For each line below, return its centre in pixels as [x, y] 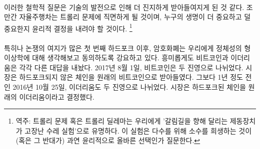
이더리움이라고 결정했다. [57, 96]
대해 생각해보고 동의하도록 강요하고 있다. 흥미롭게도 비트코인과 [130, 58]
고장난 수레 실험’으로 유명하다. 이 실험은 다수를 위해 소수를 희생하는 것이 [138, 130]
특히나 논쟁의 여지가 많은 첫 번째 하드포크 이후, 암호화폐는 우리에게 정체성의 [123, 48]
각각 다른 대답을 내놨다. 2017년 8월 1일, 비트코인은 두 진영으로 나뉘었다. [131, 67]
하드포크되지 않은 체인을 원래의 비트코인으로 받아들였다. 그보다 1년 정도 [131, 77]
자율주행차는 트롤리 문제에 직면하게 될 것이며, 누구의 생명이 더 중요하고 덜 [135, 17]
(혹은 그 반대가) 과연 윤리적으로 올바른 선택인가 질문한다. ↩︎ [108, 140]
